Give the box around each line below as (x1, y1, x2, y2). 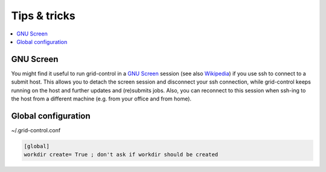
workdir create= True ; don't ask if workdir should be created (24, 151, 219, 158)
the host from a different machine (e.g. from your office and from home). (11, 95, 192, 102)
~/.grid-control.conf (11, 126, 61, 134)
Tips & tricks (11, 9, 75, 22)
